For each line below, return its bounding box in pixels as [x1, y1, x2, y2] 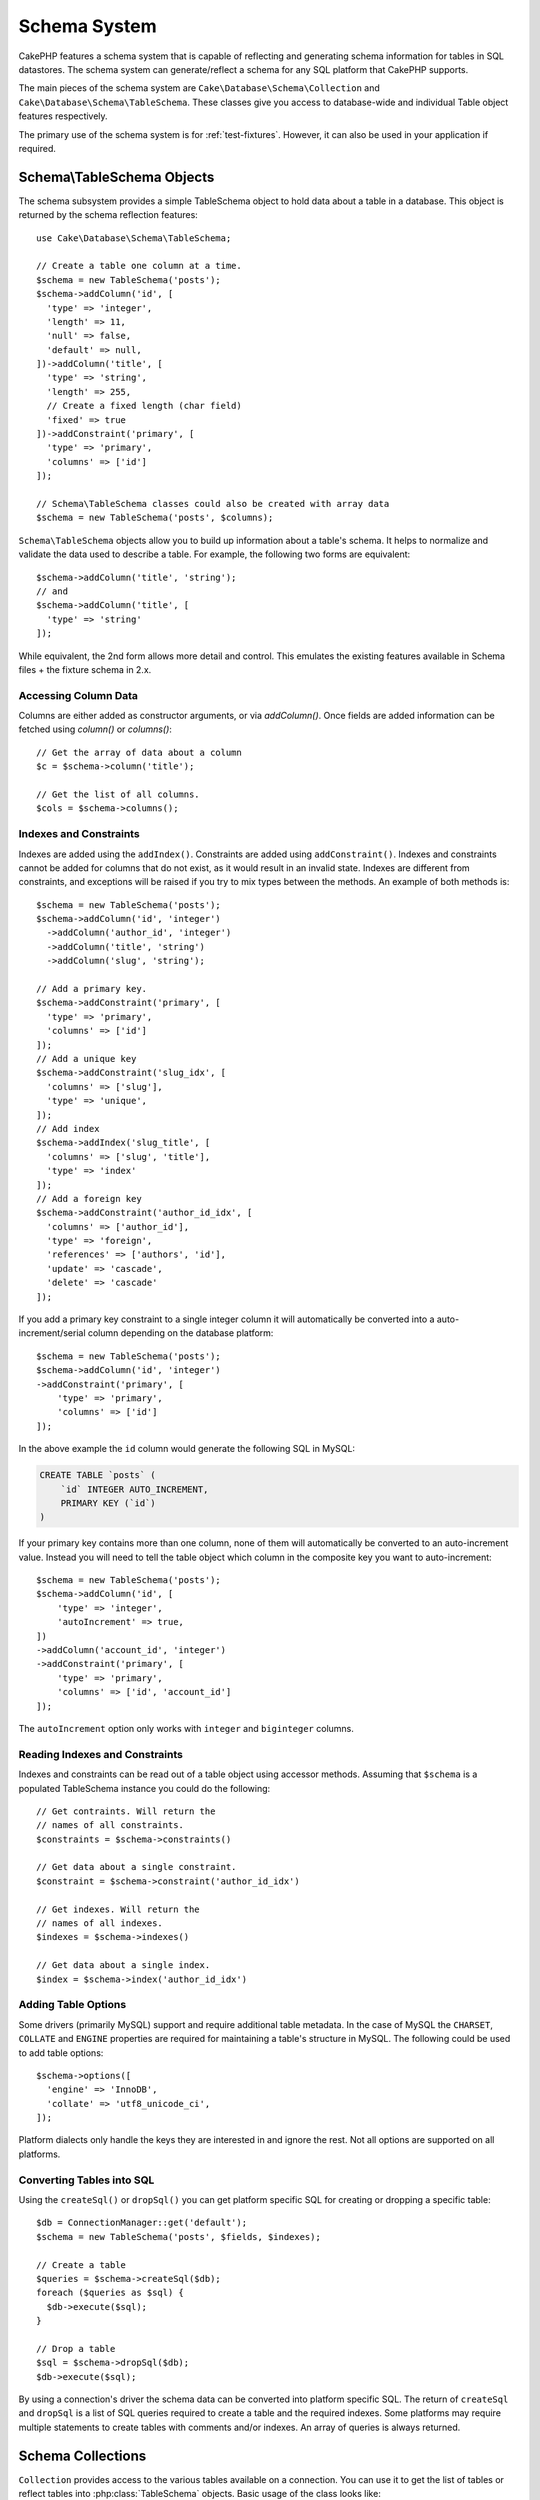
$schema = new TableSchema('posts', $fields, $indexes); [36, 2231, 322, 2242]
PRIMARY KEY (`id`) [60, 1497, 157, 1509]
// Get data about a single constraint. [36, 1861, 237, 1873]
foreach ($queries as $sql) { [36, 2287, 185, 2299]
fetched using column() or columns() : [18, 723, 172, 735]
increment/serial [18, 1327, 86, 1339]
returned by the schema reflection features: [18, 209, 199, 221]
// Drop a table [36, 2343, 116, 2354]
